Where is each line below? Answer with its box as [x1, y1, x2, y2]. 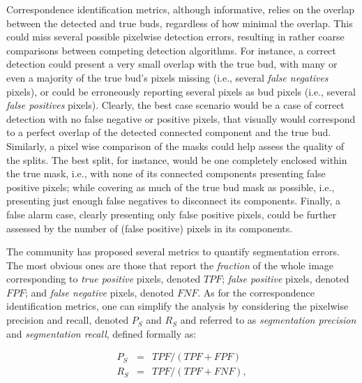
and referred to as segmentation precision [180, 313, 356, 327]
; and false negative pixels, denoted [25, 285, 174, 299]
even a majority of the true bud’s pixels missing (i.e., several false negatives [6, 70, 329, 84]
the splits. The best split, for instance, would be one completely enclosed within [6, 152, 347, 167]
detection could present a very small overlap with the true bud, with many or [6, 57, 338, 71]
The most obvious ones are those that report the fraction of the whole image [6, 257, 334, 272]
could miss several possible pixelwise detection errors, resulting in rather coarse [6, 29, 345, 44]
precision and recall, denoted [6, 313, 129, 327]
